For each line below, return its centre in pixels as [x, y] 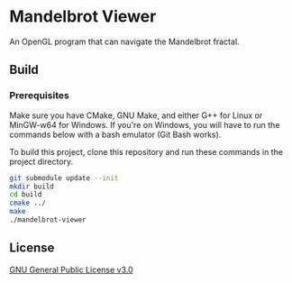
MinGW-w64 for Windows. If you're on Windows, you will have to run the [145, 124]
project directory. [41, 161]
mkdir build [32, 187]
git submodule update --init [64, 178]
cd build [26, 195]
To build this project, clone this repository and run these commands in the [146, 151]
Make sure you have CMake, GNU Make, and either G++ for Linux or [136, 115]
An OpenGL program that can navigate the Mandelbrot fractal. [125, 41]
